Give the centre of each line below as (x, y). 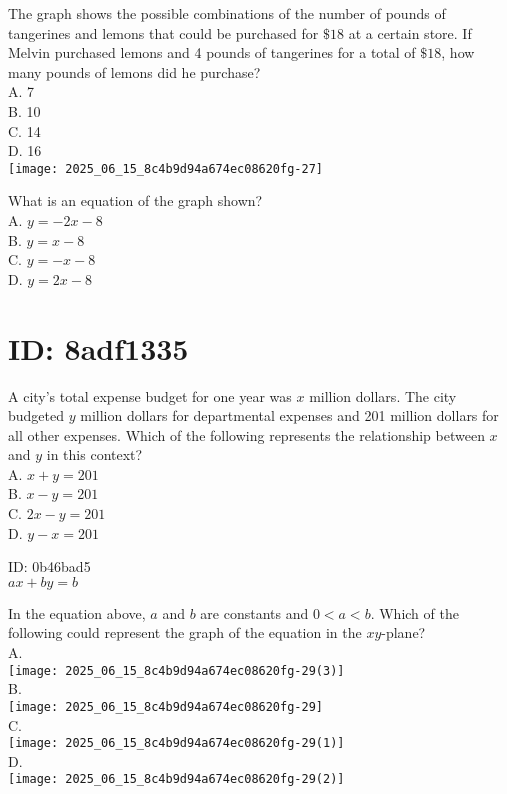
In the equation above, (77, 612)
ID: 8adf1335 (98, 347)
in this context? (94, 454)
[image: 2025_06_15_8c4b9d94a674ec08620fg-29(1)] (176, 743)
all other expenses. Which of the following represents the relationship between (246, 434)
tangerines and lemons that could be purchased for (163, 32)
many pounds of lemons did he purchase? (134, 71)
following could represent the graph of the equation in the (185, 632)
